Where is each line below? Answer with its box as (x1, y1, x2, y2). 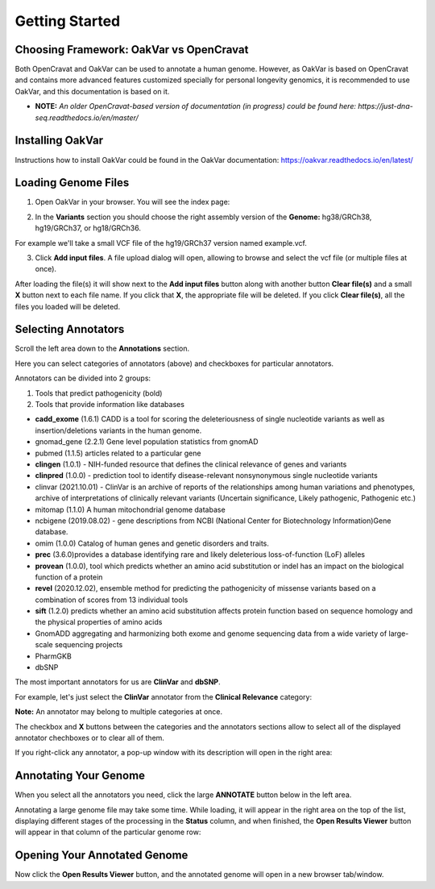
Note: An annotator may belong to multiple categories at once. (14, 707, 223, 717)
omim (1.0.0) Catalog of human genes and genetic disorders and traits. (35, 538, 270, 548)
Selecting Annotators (14, 322, 125, 336)
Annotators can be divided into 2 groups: (14, 373, 151, 383)
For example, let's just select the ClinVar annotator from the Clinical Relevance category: (14, 692, 313, 701)
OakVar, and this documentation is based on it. (14, 86, 170, 96)
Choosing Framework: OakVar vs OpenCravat (14, 43, 249, 56)
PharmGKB (35, 651, 72, 661)
